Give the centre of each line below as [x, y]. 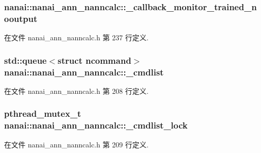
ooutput [21, 18]
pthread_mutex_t [43, 113]
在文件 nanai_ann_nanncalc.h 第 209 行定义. [76, 144]
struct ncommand [94, 60]
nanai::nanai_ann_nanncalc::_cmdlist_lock [96, 125]
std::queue [25, 60]
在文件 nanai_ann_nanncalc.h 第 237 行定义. [76, 37]
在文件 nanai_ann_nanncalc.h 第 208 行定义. [76, 91]
